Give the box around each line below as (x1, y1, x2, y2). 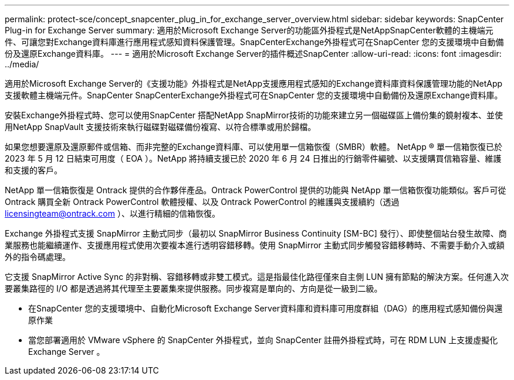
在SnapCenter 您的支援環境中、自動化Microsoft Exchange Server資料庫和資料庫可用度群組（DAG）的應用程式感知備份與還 (28, 303, 503, 313)
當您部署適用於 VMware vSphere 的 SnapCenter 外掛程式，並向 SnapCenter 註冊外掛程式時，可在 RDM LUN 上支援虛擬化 (28, 335, 498, 345)
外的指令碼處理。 (5, 252, 70, 262)
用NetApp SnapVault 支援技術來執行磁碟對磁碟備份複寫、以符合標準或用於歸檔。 (5, 122, 316, 132)
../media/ (5, 59, 39, 69)
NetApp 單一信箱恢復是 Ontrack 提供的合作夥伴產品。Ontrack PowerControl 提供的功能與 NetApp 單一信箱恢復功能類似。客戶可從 (5, 185, 506, 195)
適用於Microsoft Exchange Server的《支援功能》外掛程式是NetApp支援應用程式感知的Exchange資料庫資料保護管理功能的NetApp (5, 78, 503, 88)
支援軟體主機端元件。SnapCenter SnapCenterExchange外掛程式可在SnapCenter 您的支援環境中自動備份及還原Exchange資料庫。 (5, 90, 503, 100)
